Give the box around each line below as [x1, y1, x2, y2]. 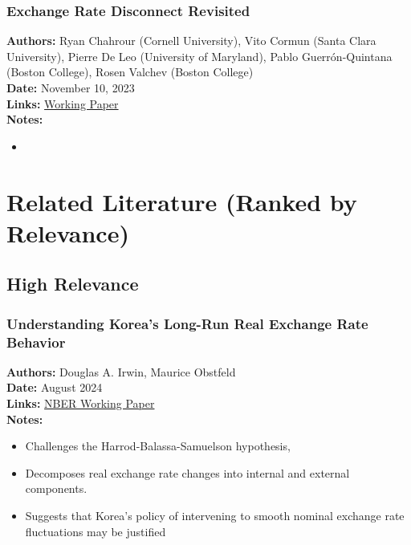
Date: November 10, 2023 [6, 79, 135, 96]
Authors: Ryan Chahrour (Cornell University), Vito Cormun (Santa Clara [6, 32, 376, 49]
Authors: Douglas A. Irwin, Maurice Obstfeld [6, 363, 236, 380]
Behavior [6, 331, 66, 352]
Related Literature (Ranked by [6, 185, 357, 218]
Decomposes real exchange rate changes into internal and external [25, 464, 350, 481]
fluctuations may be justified [25, 523, 166, 539]
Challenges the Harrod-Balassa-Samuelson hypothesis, [25, 437, 291, 454]
